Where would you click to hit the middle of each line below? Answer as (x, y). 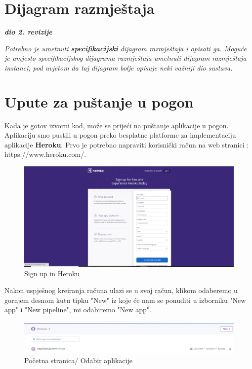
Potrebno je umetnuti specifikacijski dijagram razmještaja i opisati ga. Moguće (126, 48)
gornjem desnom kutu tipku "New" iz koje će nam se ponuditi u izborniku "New (125, 300)
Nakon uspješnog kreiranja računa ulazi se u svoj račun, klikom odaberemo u (121, 290)
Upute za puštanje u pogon (99, 101)
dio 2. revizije (28, 32)
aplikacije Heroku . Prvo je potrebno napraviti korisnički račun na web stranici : (127, 144)
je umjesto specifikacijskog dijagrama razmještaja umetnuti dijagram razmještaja (126, 58)
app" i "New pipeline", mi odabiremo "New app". (78, 310)
